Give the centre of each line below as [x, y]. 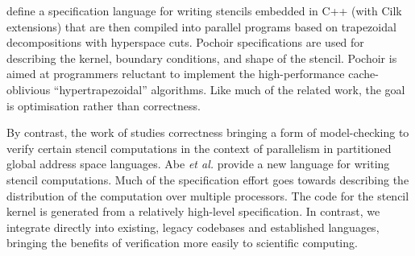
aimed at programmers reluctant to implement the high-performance [176, 74]
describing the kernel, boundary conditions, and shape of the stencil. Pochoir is [202, 58]
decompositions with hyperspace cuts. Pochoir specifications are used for [185, 42]
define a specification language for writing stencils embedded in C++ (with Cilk [204, 10]
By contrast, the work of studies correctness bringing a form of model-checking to [208, 132]
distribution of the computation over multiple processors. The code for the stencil [208, 195]
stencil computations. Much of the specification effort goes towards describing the [208, 179]
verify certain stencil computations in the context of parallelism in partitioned [199, 148]
